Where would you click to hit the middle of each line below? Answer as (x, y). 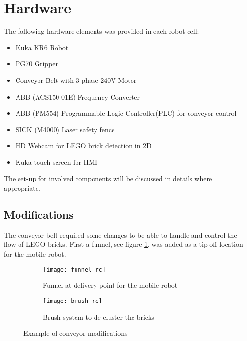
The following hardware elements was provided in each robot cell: (102, 31)
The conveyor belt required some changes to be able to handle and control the (121, 234)
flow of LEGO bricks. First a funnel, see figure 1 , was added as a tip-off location (123, 244)
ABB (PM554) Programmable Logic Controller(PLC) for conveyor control (126, 113)
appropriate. (22, 188)
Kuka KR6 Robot (42, 47)
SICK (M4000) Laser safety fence (65, 129)
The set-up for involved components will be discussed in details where (108, 178)
